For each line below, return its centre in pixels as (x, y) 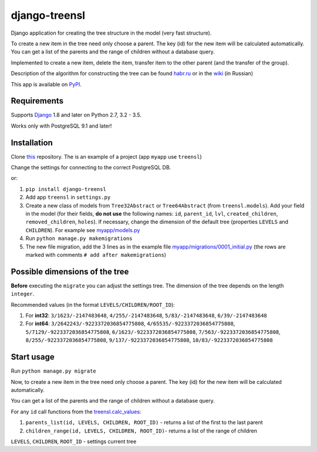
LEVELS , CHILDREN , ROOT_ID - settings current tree (74, 441)
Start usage (33, 357)
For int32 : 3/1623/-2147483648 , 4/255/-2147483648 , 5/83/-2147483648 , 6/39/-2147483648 (146, 316)
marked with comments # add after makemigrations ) (96, 255)
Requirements (37, 101)
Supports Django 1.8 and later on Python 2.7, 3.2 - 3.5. (76, 115)
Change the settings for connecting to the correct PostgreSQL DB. (91, 168)
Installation (32, 143)
